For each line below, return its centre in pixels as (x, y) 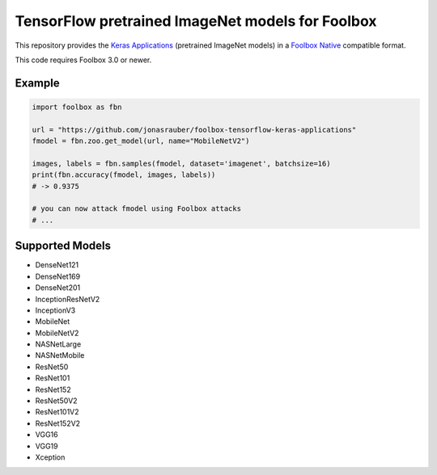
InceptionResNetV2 (68, 299)
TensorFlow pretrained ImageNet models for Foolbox (196, 21)
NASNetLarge (58, 344)
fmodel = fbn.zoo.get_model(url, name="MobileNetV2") (141, 141)
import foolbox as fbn (77, 107)
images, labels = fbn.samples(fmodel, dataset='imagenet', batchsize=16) (181, 163)
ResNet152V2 (58, 423)
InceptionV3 (55, 310)
